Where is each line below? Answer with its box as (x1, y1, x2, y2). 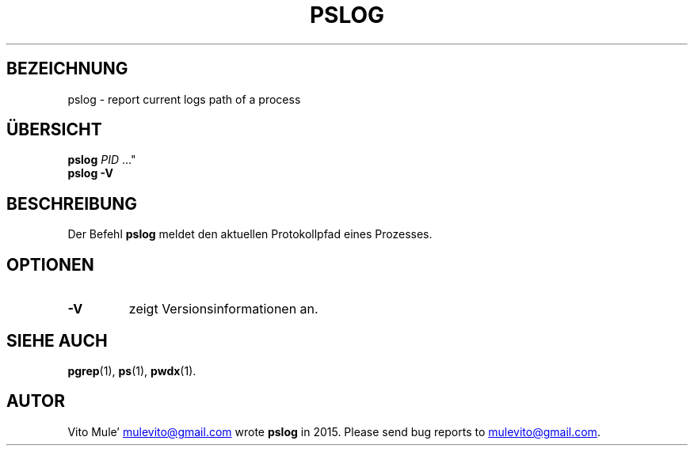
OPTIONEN (6, 254, 94, 275)
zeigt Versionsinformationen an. (128, 301, 318, 317)
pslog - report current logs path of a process (67, 92, 301, 106)
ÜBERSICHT (6, 120, 102, 140)
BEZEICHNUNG (6, 59, 128, 79)
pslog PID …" (67, 153, 136, 167)
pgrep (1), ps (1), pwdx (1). (67, 363, 196, 378)
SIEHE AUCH (6, 330, 108, 351)
